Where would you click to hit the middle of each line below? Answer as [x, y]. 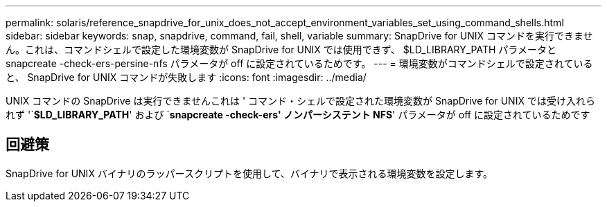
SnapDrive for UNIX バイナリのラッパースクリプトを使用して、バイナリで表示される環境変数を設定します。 [249, 173]
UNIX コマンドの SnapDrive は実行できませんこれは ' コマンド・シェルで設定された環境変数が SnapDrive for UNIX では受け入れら [300, 101]
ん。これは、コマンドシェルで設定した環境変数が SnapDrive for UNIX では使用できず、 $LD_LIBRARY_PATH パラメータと [281, 49]
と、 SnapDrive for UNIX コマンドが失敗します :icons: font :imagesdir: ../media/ [186, 77]
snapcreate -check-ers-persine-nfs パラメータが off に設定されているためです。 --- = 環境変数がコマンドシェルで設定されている [299, 63]
